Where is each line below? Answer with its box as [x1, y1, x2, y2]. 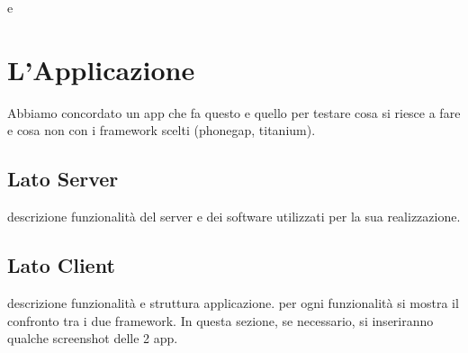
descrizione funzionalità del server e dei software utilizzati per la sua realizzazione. [7, 207, 461, 226]
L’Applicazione [7, 50, 195, 87]
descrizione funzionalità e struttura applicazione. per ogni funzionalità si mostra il [7, 293, 459, 312]
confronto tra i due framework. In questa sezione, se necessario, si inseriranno [7, 311, 434, 330]
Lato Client [7, 251, 115, 279]
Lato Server [7, 165, 119, 193]
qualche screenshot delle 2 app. [7, 329, 178, 348]
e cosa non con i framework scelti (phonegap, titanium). [7, 121, 316, 140]
